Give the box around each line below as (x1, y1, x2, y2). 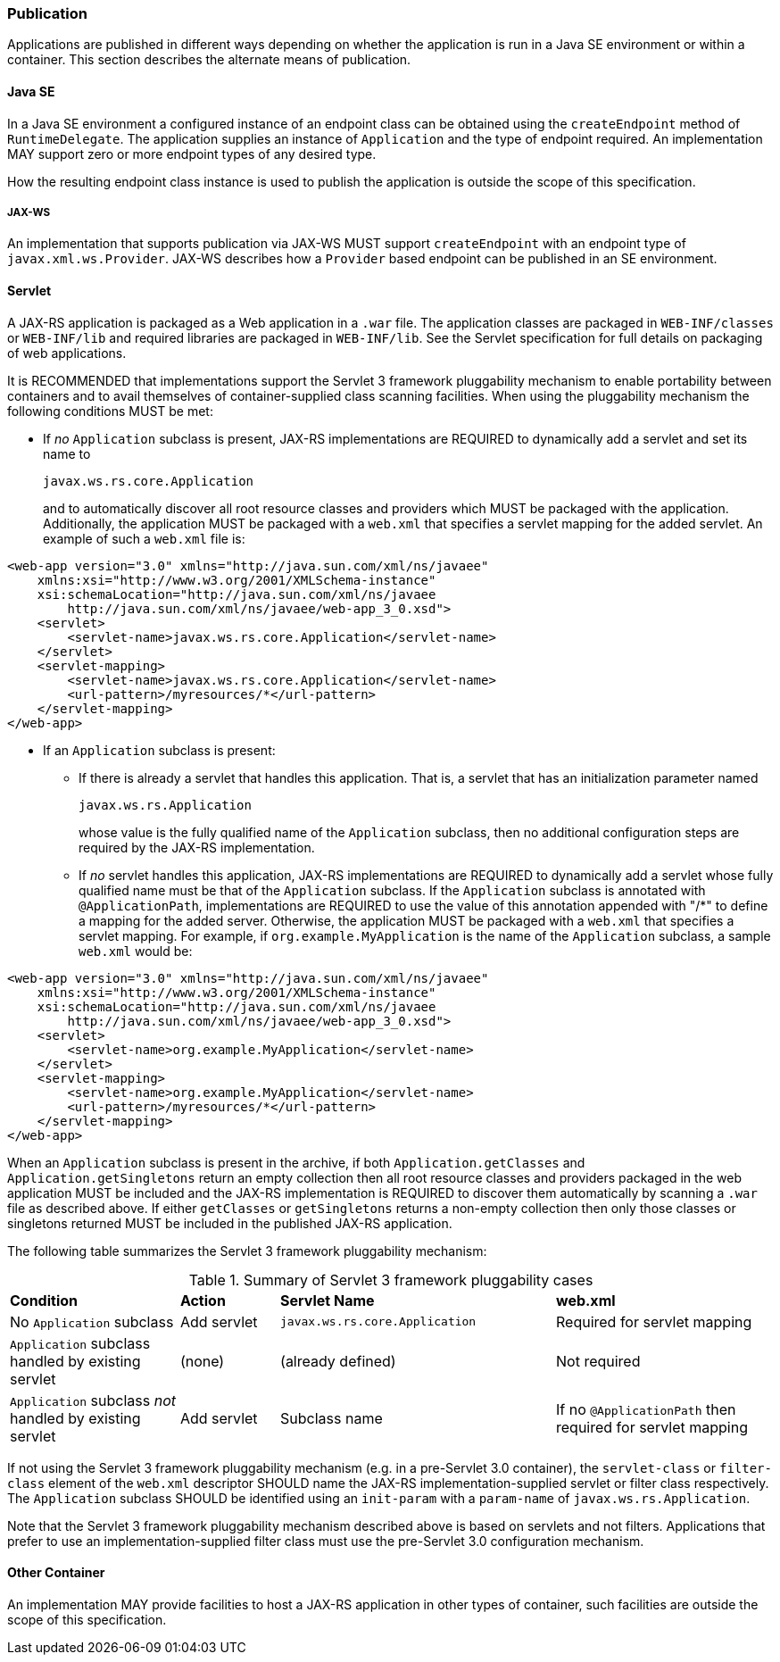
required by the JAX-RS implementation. (79, 839, 315, 855)
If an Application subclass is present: (43, 742, 276, 758)
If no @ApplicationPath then (556, 1400, 736, 1418)
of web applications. (7, 345, 127, 361)
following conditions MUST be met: (7, 403, 213, 419)
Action (179, 1291, 226, 1309)
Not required (556, 1351, 641, 1370)
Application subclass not (10, 1391, 176, 1409)
